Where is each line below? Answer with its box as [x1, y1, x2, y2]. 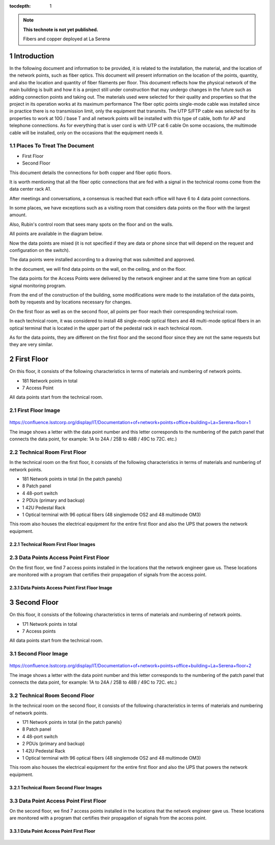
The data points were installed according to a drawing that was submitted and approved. [9, 256, 196, 263]
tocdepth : [9, 3, 31, 9]
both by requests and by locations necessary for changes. [9, 299, 132, 305]
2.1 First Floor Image [9, 407, 61, 414]
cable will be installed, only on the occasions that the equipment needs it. [9, 129, 163, 135]
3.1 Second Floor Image [9, 650, 68, 658]
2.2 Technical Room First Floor [9, 449, 87, 456]
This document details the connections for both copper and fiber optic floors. [9, 169, 172, 176]
